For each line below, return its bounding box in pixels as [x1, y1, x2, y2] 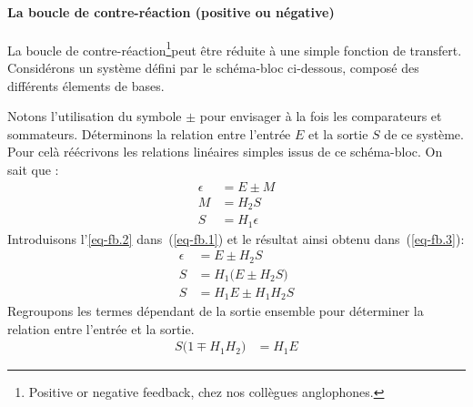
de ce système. [384, 124, 464, 143]
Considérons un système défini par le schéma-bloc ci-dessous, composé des [7, 58, 419, 77]
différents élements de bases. [7, 76, 165, 95]
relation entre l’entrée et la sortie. [7, 319, 195, 338]
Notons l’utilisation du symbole [7, 107, 182, 126]
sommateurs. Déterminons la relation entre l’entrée [7, 124, 291, 143]
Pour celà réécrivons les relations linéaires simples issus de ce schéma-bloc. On [7, 142, 443, 161]
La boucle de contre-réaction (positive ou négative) [7, 2, 335, 21]
